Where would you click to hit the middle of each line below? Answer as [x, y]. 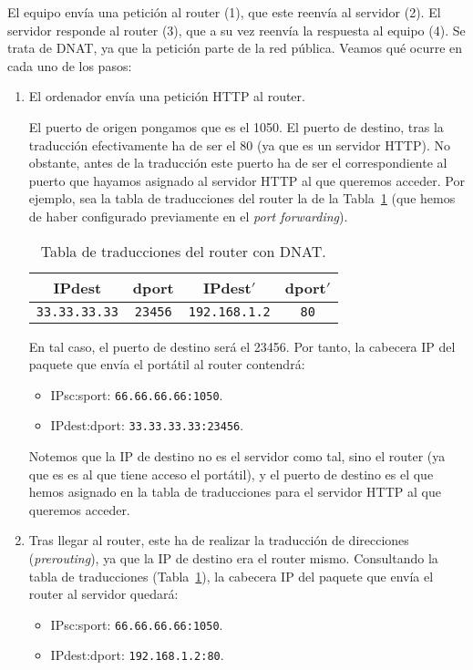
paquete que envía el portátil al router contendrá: [167, 364]
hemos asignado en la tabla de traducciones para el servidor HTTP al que [235, 492]
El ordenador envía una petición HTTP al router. [167, 96]
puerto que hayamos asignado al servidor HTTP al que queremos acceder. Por [247, 180]
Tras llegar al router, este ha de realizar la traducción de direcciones [219, 540]
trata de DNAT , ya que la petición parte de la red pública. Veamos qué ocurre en [235, 48]
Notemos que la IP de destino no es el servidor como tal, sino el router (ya [237, 456]
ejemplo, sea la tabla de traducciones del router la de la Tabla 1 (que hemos [242, 198]
